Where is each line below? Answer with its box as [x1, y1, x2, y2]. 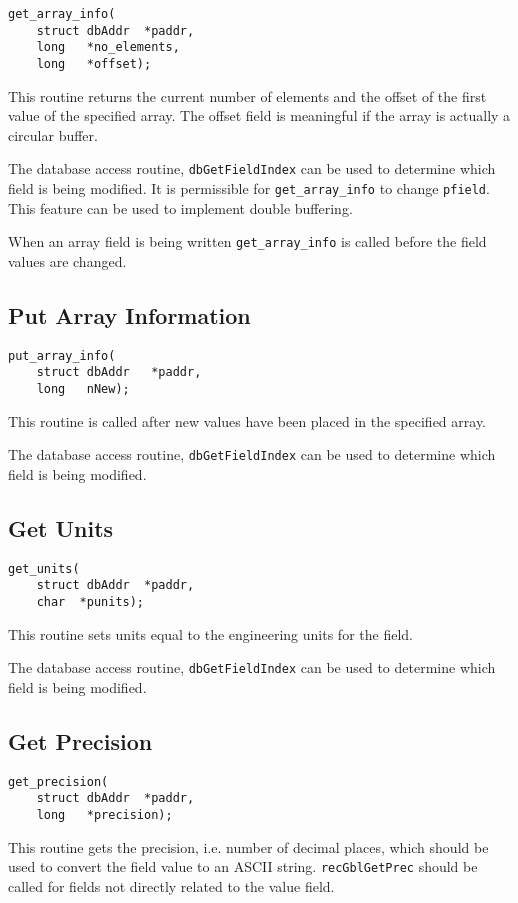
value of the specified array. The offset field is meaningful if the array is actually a [8, 105, 511, 126]
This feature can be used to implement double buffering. [8, 197, 353, 218]
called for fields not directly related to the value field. [8, 876, 335, 897]
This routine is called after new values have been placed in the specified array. [8, 410, 487, 431]
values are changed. [8, 250, 127, 271]
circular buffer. [8, 124, 98, 145]
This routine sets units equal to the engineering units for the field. [8, 623, 413, 644]
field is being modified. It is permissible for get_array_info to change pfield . [8, 178, 490, 199]
